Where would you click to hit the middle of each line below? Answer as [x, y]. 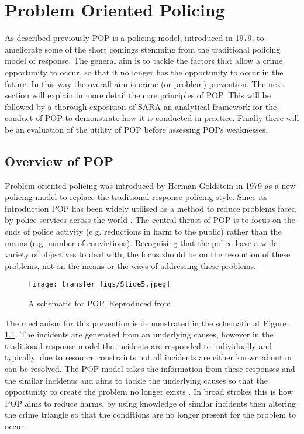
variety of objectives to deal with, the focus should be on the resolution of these [148, 254]
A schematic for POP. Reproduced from [100, 303]
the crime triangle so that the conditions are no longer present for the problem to [151, 414]
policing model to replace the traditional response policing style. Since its [136, 197]
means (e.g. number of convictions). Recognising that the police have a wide [141, 242]
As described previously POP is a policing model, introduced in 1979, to [134, 38]
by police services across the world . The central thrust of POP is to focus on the [150, 220]
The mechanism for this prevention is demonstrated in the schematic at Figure [146, 323]
